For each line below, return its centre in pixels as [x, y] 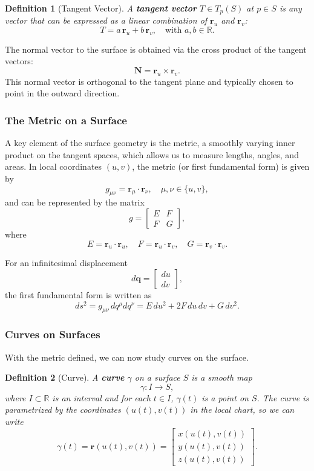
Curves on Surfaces [53, 334]
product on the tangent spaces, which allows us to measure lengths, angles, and [152, 154]
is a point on [225, 397]
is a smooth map [222, 377]
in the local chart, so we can [242, 409]
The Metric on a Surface [66, 120]
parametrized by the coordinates [63, 409]
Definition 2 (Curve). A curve [65, 377]
